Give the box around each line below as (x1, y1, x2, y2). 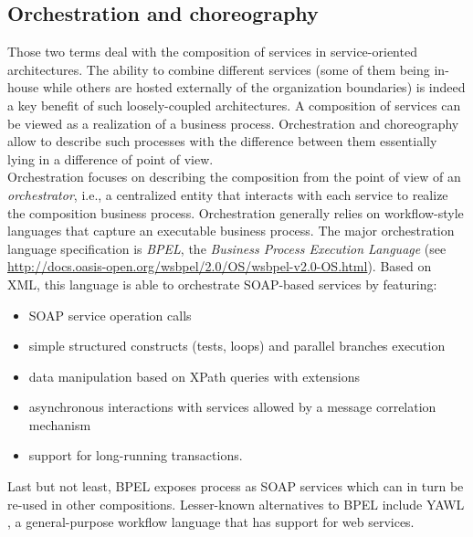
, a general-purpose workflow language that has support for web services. (7, 512, 415, 532)
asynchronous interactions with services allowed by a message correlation (28, 397, 436, 416)
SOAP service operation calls (28, 305, 192, 324)
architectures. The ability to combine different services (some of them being (7, 59, 430, 79)
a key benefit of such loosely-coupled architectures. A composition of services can (7, 95, 461, 114)
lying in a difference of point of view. (7, 149, 214, 168)
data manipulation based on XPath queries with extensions (28, 366, 361, 385)
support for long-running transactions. (28, 446, 243, 465)
